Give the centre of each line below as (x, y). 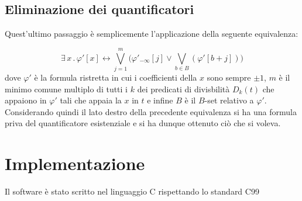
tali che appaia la (91, 100)
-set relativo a (229, 100)
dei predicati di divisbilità (183, 89)
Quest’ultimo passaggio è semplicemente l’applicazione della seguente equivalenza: (152, 34)
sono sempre (229, 77)
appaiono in (26, 100)
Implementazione (75, 163)
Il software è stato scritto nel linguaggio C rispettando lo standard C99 (132, 191)
